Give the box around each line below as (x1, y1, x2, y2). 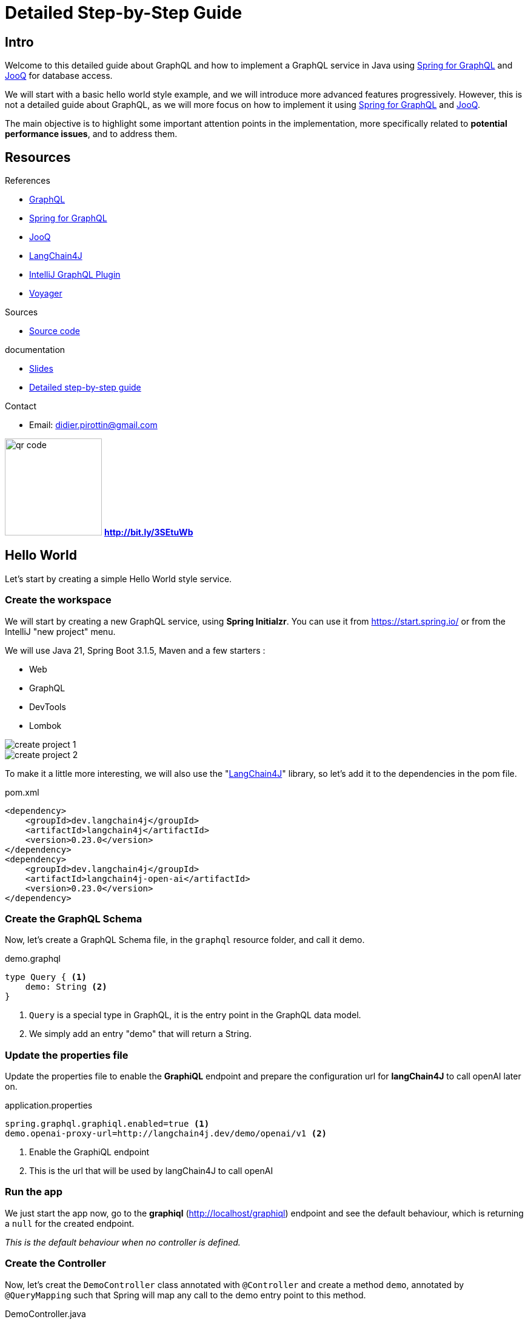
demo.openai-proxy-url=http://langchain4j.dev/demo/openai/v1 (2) (5, 1129, 327, 1139)
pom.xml (5, 787, 39, 797)
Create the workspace (5, 594, 112, 606)
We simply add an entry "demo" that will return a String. (29, 1028, 252, 1039)
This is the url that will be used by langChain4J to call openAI (29, 1166, 273, 1176)
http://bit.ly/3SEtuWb (104, 527, 193, 538)
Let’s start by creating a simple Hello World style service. (5, 573, 232, 584)
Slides (29, 363, 53, 374)
